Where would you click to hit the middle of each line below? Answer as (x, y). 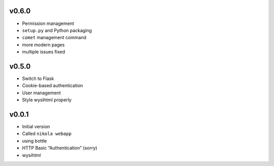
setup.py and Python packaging (57, 30)
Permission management (48, 23)
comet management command (54, 38)
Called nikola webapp (47, 134)
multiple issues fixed (44, 52)
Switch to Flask (38, 78)
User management (41, 93)
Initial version (36, 127)
